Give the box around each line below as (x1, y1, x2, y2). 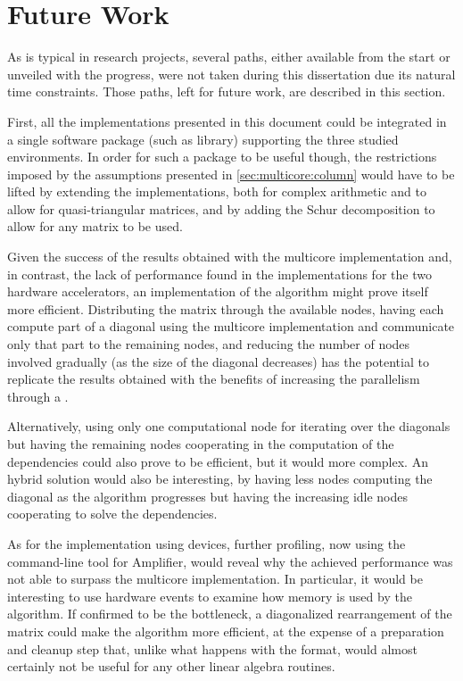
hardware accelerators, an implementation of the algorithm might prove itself (7, 282, 428, 301)
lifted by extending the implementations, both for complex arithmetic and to (7, 182, 426, 201)
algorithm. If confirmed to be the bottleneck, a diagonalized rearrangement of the (7, 604, 452, 623)
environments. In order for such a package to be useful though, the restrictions (7, 147, 437, 166)
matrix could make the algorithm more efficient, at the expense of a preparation (7, 621, 444, 640)
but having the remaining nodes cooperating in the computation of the (7, 435, 394, 453)
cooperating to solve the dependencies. (7, 504, 218, 523)
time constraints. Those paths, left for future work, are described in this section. (7, 82, 446, 101)
